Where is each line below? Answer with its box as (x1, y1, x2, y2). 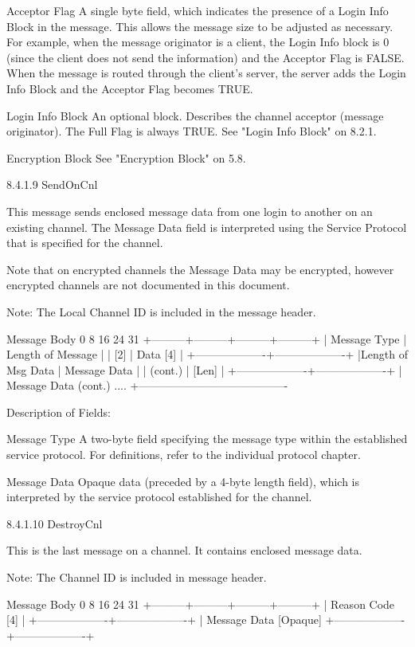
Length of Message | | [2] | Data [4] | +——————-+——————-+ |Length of (6, 346, 408, 363)
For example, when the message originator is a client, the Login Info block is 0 (6, 33, 390, 50)
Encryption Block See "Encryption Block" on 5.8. (6, 149, 246, 166)
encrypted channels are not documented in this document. (6, 276, 290, 293)
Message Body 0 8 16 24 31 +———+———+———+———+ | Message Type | (6, 330, 407, 347)
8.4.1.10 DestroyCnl (6, 515, 103, 531)
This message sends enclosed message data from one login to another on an (6, 202, 373, 219)
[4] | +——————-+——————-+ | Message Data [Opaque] (6, 611, 322, 628)
